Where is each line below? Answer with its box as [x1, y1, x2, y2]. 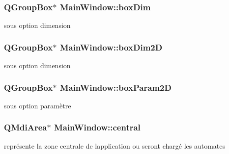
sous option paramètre [4, 100, 71, 110]
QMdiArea [4, 121, 47, 133]
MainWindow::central [54, 121, 141, 133]
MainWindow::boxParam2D [59, 81, 172, 93]
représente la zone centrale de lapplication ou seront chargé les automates [4, 140, 226, 151]
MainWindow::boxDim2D [59, 41, 163, 53]
